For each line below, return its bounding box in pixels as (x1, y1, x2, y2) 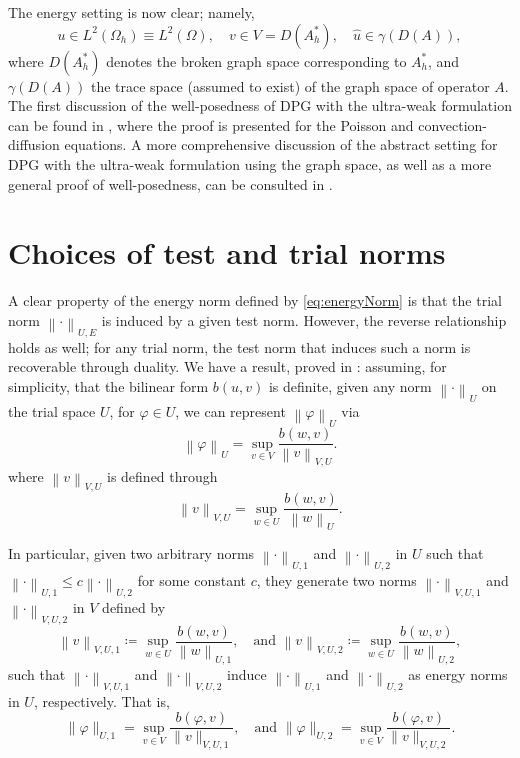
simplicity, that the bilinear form (8, 375, 209, 396)
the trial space (8, 400, 96, 421)
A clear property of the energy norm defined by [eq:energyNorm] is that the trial (8, 290, 502, 311)
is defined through (107, 466, 218, 487)
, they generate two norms (256, 570, 417, 591)
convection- (418, 114, 488, 135)
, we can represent (175, 400, 286, 421)
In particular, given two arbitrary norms (8, 543, 255, 564)
